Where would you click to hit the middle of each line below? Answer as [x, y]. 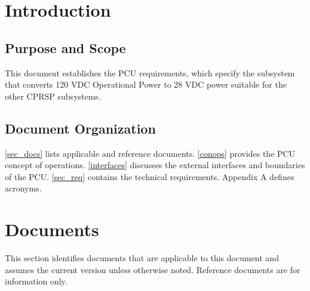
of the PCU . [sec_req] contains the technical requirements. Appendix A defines [150, 176]
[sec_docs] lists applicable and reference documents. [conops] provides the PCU [150, 153]
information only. [36, 281]
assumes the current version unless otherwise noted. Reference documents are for [153, 269]
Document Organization [80, 128]
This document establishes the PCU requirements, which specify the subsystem [150, 72]
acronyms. [23, 188]
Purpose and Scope [65, 47]
